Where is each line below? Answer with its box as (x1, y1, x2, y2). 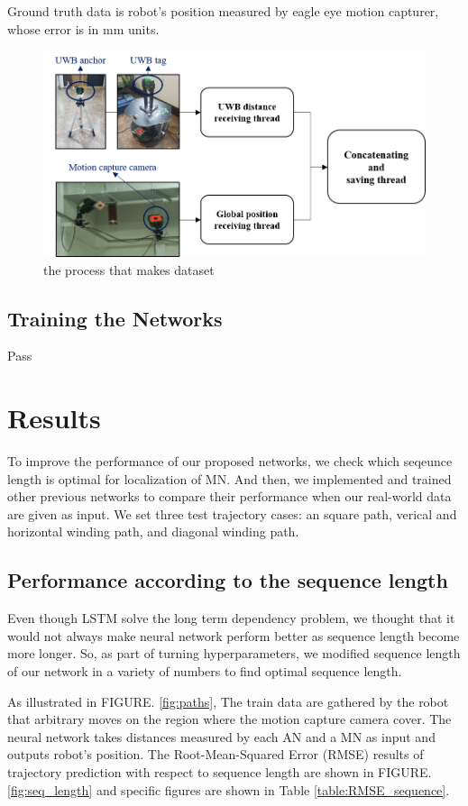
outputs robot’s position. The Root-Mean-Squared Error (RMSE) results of (7, 745, 424, 764)
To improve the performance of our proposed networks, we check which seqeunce (7, 452, 453, 471)
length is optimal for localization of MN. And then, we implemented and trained (7, 469, 452, 488)
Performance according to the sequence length (7, 566, 448, 594)
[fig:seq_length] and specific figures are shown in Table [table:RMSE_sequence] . (7, 780, 450, 799)
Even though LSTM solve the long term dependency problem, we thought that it (7, 609, 455, 627)
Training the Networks (7, 304, 223, 332)
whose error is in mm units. (7, 19, 160, 38)
